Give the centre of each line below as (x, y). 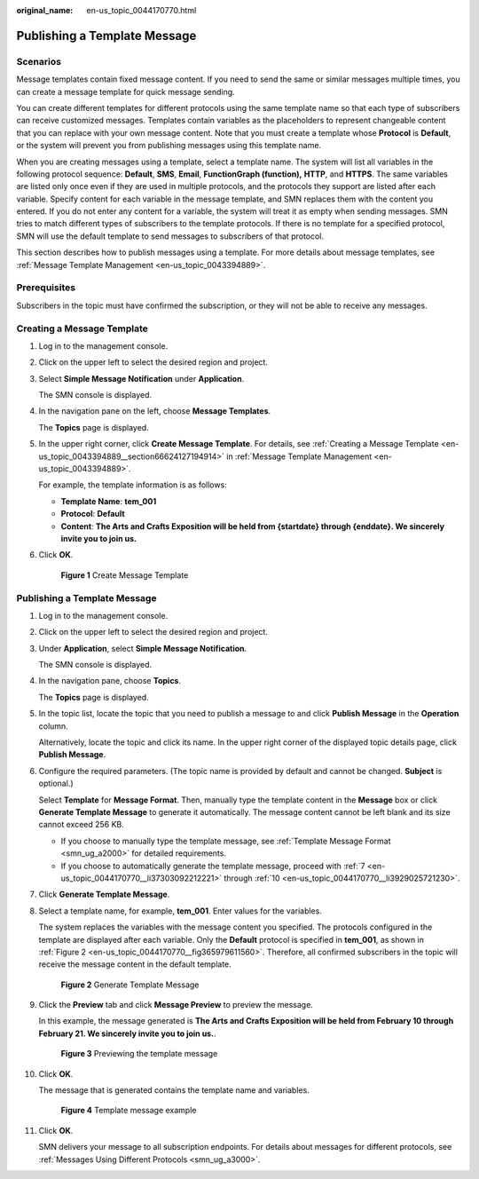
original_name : (45, 10)
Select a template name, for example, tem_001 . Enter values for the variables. (181, 911)
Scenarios (39, 61)
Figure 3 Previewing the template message (139, 1054)
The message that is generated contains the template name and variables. (174, 1090)
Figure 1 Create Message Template (125, 575)
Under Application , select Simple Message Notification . (143, 648)
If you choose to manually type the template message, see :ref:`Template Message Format (226, 841)
